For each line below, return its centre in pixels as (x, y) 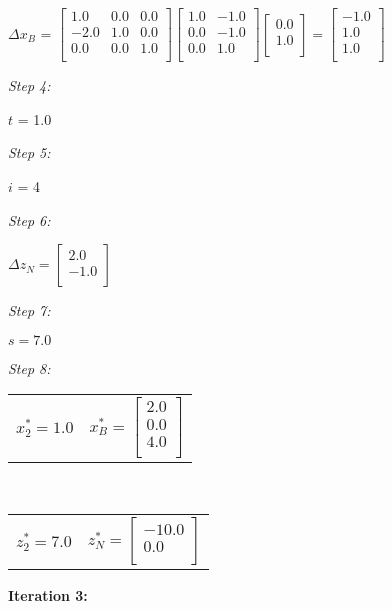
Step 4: (29, 85)
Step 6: (29, 219)
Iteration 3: (48, 595)
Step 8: (29, 367)
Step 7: (29, 310)
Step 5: (29, 152)
